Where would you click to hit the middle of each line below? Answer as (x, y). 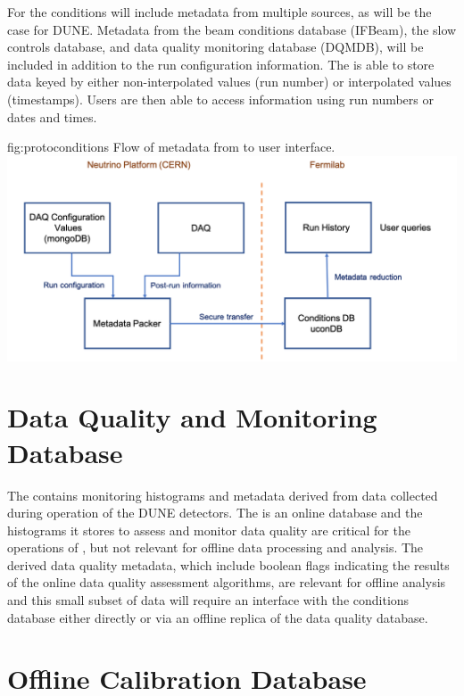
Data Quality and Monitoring (192, 417)
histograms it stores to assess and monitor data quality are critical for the (209, 530)
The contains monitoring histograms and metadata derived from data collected (223, 495)
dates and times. (52, 116)
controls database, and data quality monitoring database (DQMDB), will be (215, 47)
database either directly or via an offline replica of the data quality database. (218, 617)
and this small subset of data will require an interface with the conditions (208, 600)
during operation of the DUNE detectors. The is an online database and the (215, 513)
